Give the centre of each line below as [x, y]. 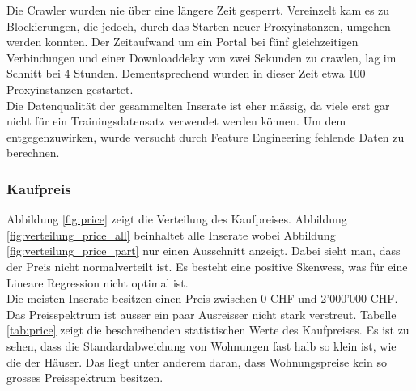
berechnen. [33, 153]
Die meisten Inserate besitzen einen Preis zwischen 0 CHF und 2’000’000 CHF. [202, 298]
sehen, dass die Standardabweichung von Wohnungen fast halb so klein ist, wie [202, 345]
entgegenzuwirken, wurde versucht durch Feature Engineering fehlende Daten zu [206, 136]
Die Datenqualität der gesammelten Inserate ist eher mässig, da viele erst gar [198, 105]
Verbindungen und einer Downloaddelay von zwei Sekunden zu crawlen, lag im [202, 57]
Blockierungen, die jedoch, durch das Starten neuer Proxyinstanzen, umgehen [199, 25]
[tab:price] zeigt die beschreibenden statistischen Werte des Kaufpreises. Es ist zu [208, 330]
